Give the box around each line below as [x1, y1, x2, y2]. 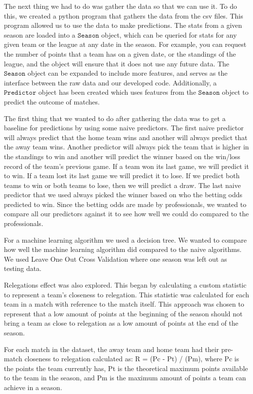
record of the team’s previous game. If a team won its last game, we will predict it [4, 161, 249, 171]
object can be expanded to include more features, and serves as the [27, 68, 228, 78]
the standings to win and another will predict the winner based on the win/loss [4, 151, 240, 161]
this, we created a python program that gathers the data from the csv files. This [4, 10, 243, 21]
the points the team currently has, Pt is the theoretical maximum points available [4, 363, 248, 373]
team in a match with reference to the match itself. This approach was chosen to [4, 299, 244, 309]
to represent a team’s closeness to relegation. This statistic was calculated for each [4, 289, 249, 299]
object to [222, 87, 249, 97]
